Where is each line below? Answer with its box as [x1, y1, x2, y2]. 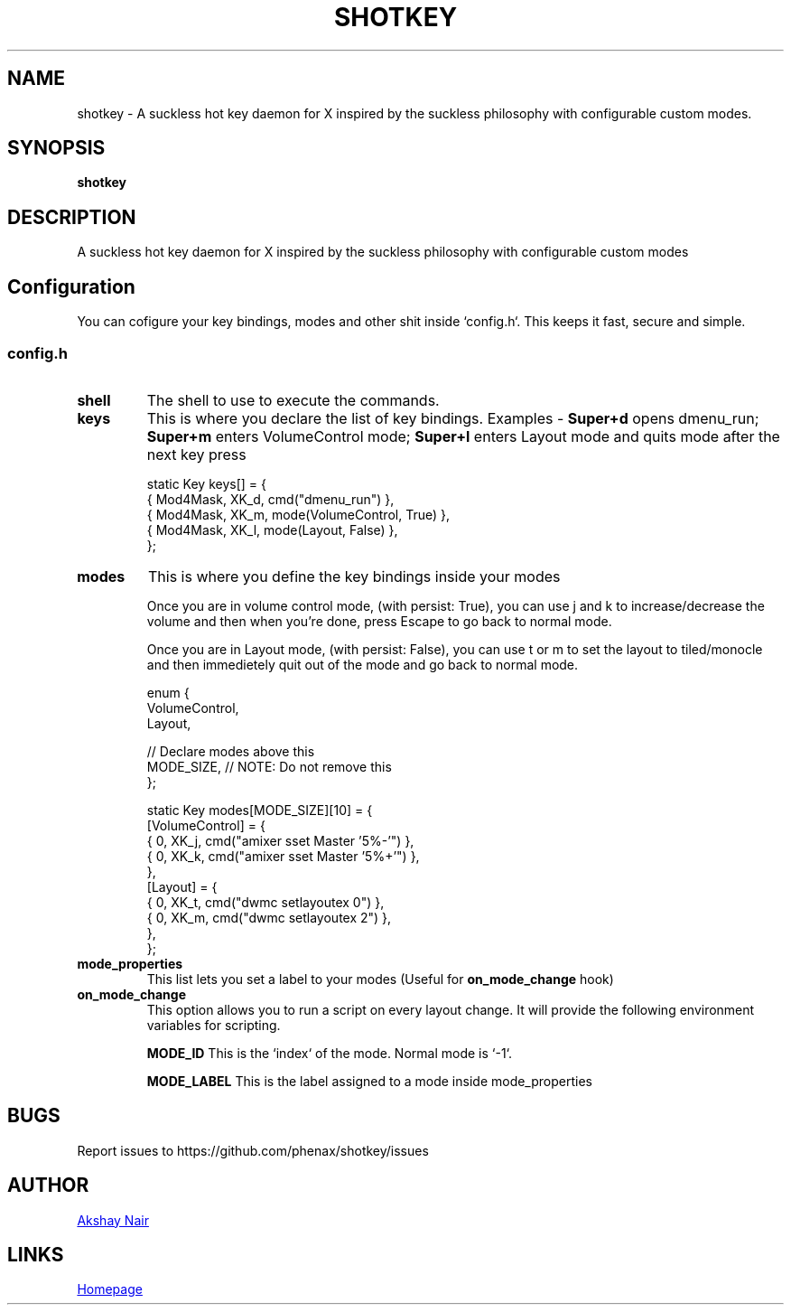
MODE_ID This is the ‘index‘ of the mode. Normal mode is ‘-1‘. [146, 1045, 513, 1061]
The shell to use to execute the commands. [146, 390, 440, 409]
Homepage [77, 1281, 143, 1298]
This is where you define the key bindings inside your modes [147, 567, 561, 586]
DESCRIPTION [7, 205, 136, 229]
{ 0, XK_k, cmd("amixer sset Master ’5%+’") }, [146, 848, 420, 864]
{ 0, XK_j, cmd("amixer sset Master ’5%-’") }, [146, 832, 414, 848]
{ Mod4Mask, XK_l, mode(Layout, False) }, [146, 521, 398, 538]
